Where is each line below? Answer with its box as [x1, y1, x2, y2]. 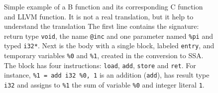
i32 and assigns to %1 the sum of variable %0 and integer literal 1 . [4, 80, 205, 90]
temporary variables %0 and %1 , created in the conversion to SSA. [4, 50, 204, 61]
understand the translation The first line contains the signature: [4, 21, 199, 31]
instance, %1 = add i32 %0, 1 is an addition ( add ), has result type [4, 70, 210, 80]
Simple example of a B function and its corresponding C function [4, 1, 203, 11]
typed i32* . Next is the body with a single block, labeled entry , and [4, 40, 215, 51]
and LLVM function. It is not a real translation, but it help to [4, 11, 194, 21]
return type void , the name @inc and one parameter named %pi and [4, 30, 213, 41]
